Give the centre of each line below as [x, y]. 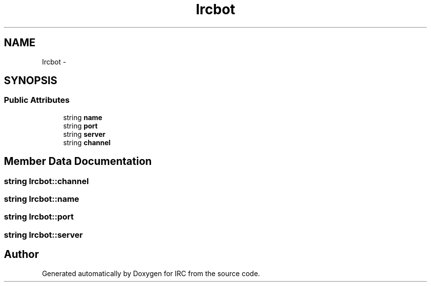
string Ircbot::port [39, 217]
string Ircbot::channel [46, 181]
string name [83, 117]
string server [84, 134]
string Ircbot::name [42, 199]
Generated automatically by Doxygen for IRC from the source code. [151, 273]
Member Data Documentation [78, 161]
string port [80, 126]
